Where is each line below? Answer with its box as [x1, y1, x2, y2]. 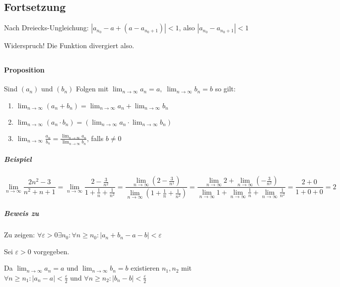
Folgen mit [75, 83, 109, 94]
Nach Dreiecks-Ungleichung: [4, 22, 89, 33]
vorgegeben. [33, 246, 69, 256]
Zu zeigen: [4, 229, 35, 240]
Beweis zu [4, 208, 39, 218]
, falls [87, 133, 104, 143]
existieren [131, 263, 160, 273]
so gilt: [215, 83, 236, 94]
